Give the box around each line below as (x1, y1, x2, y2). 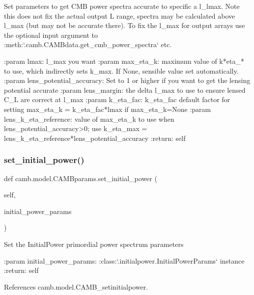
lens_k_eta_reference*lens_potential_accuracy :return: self (4, 133, 186, 143)
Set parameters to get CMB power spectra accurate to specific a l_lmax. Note (4, 1, 240, 11)
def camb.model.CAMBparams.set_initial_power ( (4, 173, 157, 183)
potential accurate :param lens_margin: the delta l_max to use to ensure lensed (4, 84, 246, 95)
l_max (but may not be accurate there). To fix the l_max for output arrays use (4, 20, 245, 30)
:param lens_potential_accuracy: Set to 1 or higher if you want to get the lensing (4, 75, 251, 85)
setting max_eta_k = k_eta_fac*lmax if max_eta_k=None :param (4, 104, 211, 114)
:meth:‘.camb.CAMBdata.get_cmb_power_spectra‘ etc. (4, 39, 172, 50)
